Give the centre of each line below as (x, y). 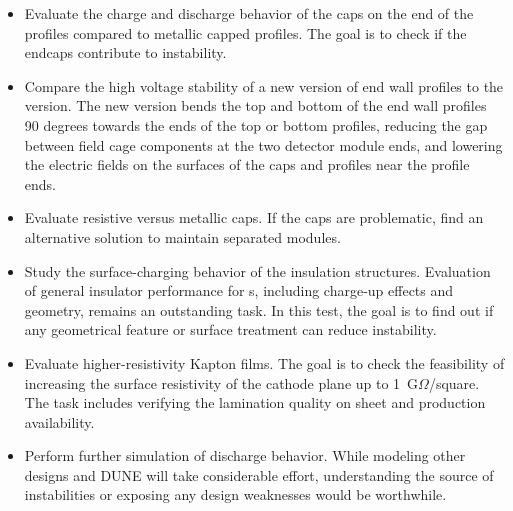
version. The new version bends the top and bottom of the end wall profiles (255, 105)
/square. (454, 382)
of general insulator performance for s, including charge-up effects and (239, 290)
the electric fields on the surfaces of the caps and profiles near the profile (247, 164)
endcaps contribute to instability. (125, 52)
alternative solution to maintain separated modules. (182, 236)
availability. (59, 421)
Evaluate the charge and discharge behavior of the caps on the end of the (249, 13)
